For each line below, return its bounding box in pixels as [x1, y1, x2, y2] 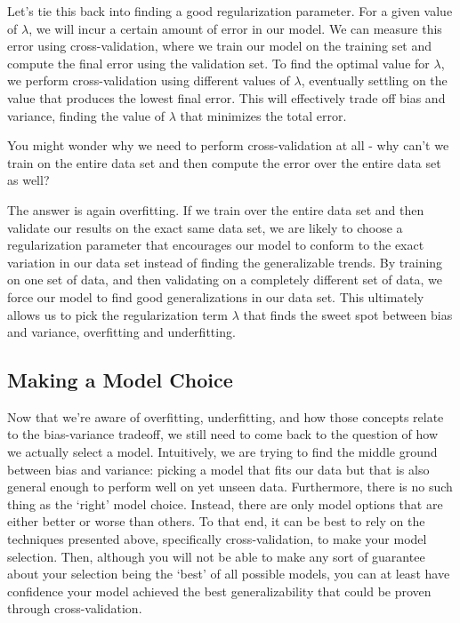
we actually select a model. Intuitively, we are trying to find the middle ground [7, 443, 438, 461]
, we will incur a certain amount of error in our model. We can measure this [28, 19, 442, 37]
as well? [7, 171, 50, 189]
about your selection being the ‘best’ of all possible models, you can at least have [7, 564, 450, 583]
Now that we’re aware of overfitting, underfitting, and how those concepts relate [7, 407, 444, 426]
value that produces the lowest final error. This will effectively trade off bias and [7, 88, 446, 107]
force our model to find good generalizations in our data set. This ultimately [7, 287, 424, 306]
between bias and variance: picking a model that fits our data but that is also [7, 459, 430, 478]
